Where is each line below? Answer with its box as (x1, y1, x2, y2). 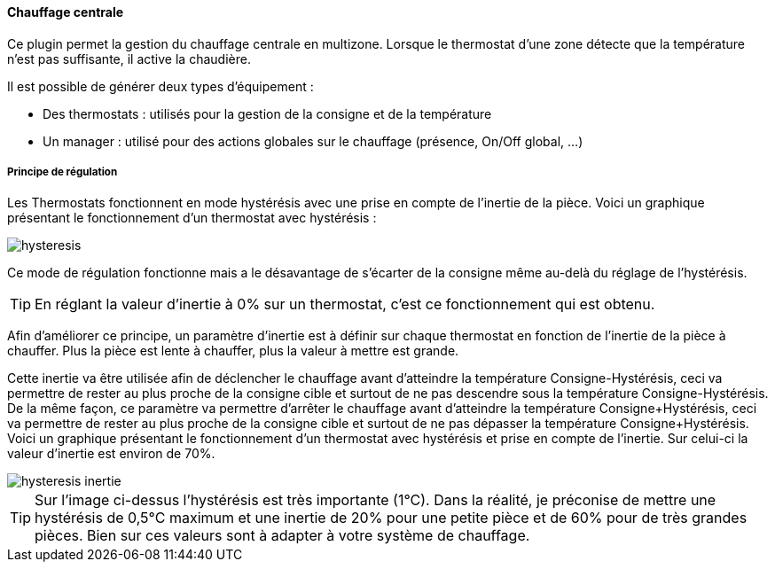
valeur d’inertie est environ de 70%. (7, 446, 215, 462)
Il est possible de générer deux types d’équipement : (7, 78, 314, 94)
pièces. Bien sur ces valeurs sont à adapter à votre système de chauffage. (35, 526, 530, 545)
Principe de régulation (7, 166, 118, 178)
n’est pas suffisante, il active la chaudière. (7, 51, 251, 66)
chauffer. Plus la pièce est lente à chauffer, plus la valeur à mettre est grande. (7, 343, 459, 359)
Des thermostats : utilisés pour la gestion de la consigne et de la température (43, 105, 492, 121)
